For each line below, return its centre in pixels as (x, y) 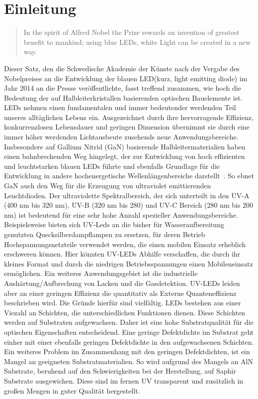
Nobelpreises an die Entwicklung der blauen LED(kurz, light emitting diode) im (126, 78)
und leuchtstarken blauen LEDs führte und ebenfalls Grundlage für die (112, 166)
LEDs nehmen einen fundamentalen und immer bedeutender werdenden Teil (120, 107)
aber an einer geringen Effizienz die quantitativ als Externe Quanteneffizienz (120, 293)
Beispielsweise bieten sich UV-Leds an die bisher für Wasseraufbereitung (114, 224)
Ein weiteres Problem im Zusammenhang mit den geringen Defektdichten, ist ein (127, 351)
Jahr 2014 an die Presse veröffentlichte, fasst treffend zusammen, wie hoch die (123, 88)
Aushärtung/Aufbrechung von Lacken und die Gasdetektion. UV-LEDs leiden (122, 283)
